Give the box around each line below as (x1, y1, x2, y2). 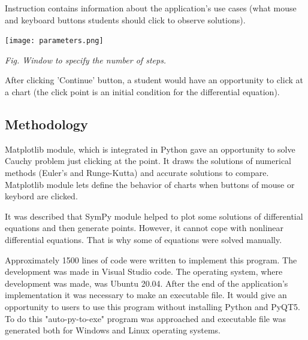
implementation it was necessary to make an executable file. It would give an (5, 289, 287, 301)
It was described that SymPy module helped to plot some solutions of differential (5, 210, 303, 222)
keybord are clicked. (5, 190, 78, 202)
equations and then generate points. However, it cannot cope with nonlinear (5, 221, 284, 234)
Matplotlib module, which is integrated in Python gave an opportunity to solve (5, 142, 295, 155)
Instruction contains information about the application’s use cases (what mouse (5, 2, 297, 14)
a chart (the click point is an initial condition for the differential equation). (5, 86, 280, 98)
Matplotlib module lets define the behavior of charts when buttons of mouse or (5, 178, 295, 190)
